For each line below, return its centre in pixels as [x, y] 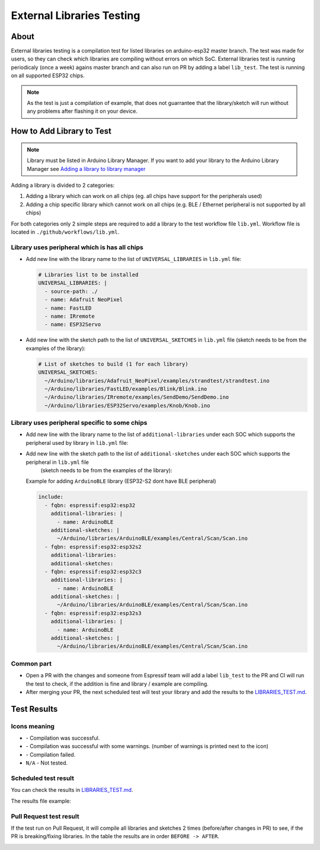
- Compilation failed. [51, 755]
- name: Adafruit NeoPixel [84, 300]
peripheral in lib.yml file [57, 462]
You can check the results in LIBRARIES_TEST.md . [72, 790]
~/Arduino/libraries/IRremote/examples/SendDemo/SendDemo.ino [137, 397]
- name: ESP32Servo [73, 324]
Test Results [34, 709]
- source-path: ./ [71, 291]
